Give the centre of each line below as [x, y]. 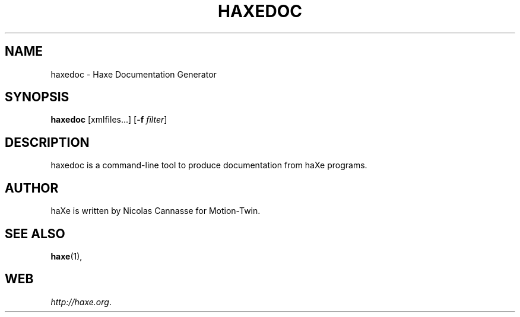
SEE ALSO [35, 233]
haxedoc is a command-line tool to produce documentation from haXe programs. [209, 165]
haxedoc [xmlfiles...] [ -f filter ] [109, 120]
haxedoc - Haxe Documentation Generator [134, 74]
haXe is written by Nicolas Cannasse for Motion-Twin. [156, 211]
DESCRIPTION [47, 142]
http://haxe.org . [81, 302]
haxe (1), [66, 256]
